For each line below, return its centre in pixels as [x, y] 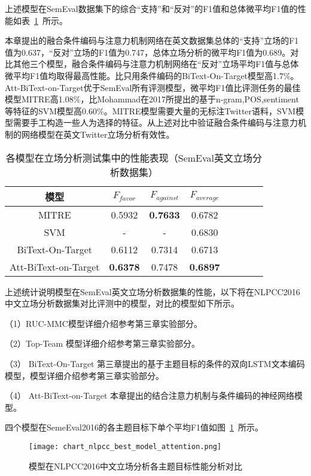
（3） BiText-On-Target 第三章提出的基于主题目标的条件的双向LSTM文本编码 [155, 363]
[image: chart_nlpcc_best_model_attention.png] [125, 446]
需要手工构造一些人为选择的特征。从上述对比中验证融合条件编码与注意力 [155, 122]
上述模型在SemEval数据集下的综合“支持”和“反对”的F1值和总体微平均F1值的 [151, 8]
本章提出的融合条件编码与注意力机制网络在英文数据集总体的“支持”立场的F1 [152, 40]
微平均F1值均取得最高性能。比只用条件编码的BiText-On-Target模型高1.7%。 [152, 75]
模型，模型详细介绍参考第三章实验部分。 [84, 375]
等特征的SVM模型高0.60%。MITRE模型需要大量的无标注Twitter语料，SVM [150, 110]
